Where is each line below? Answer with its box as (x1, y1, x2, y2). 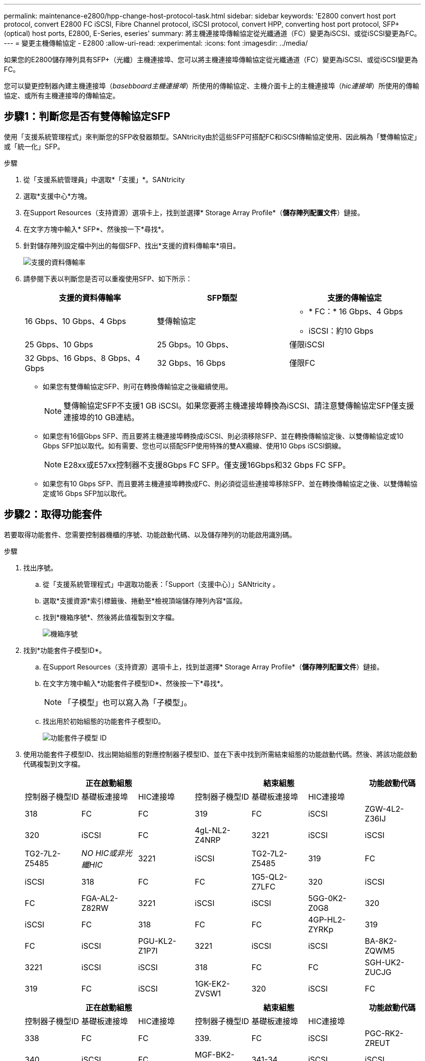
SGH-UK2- (365, 957, 405, 967)
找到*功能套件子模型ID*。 (23, 646, 106, 654)
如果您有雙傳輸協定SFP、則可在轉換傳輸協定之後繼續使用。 (43, 382, 232, 391)
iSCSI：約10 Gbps (309, 325, 374, 336)
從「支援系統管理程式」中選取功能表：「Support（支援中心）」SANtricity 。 (43, 580, 279, 588)
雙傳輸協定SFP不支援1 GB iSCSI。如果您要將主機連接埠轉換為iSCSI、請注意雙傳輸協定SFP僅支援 (64, 400, 414, 411)
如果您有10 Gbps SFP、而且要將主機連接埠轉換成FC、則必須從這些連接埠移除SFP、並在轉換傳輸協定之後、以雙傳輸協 (43, 479, 418, 488)
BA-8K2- (365, 936, 397, 946)
